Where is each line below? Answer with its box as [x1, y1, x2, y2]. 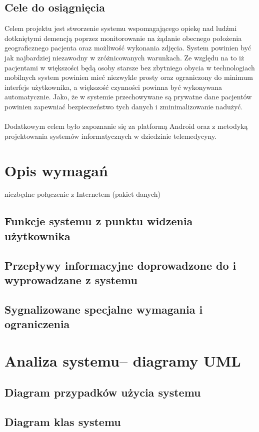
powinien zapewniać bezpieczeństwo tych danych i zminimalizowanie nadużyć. [4, 101, 243, 111]
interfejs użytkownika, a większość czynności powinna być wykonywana [4, 81, 222, 92]
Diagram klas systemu [4, 414, 121, 430]
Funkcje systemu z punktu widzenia [4, 213, 193, 229]
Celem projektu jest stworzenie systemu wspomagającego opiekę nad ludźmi [4, 23, 237, 33]
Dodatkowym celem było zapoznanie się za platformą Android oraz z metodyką [4, 121, 248, 131]
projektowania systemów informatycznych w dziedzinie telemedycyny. [4, 130, 217, 141]
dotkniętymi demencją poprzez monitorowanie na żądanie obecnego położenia [4, 32, 242, 43]
